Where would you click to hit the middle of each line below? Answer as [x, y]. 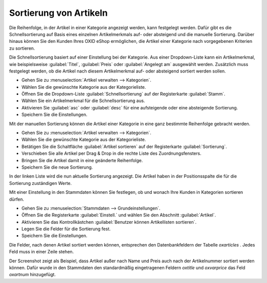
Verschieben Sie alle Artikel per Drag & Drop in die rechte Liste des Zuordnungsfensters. [111, 153]
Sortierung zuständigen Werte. [40, 183]
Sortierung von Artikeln [59, 13]
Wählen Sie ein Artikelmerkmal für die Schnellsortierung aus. [83, 101]
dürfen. [17, 199]
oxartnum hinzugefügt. [33, 275]
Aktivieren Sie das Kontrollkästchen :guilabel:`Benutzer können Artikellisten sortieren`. [109, 222]
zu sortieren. [22, 48]
